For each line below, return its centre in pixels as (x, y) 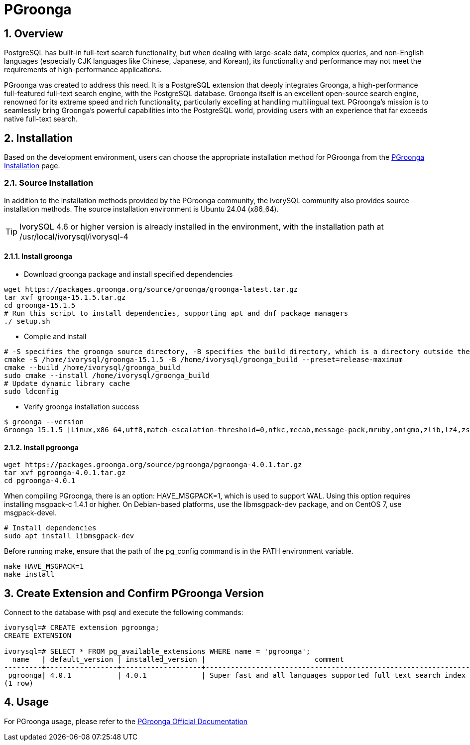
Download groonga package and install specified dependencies (128, 274)
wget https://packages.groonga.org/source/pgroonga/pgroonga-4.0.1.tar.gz (153, 465)
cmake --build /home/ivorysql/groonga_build (92, 367)
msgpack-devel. (30, 513)
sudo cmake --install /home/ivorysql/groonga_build (107, 375)
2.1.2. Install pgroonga (41, 447)
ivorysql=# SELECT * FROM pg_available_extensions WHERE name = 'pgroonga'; (157, 652)
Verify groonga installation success (82, 406)
